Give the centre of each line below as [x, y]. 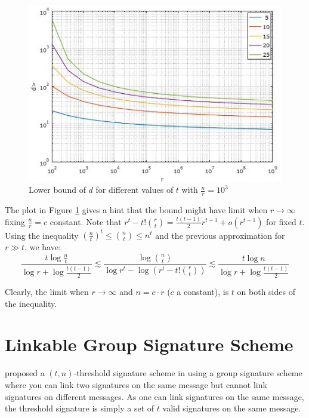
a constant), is [203, 292]
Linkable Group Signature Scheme [149, 344]
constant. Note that [86, 221]
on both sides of [266, 292]
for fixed [281, 221]
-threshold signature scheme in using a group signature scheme [188, 373]
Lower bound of [57, 190]
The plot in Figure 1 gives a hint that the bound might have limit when [136, 210]
